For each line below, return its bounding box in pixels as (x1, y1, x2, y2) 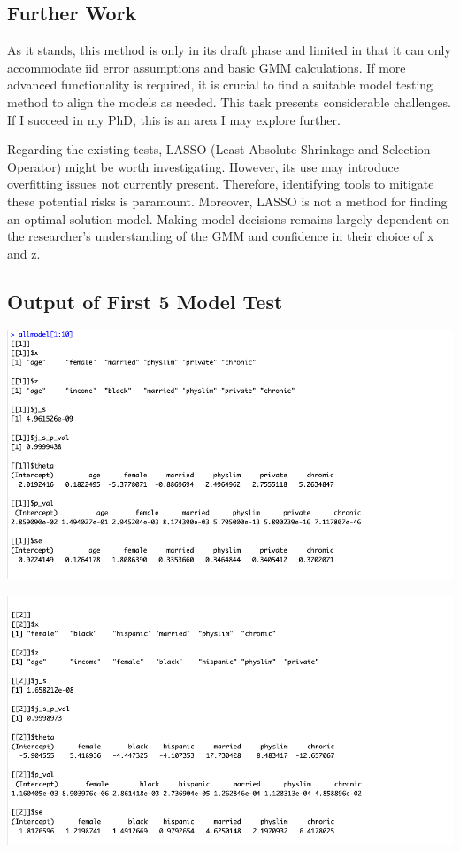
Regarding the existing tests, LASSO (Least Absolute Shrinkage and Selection (7, 140, 431, 159)
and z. (7, 244, 41, 262)
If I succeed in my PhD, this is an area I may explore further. (7, 110, 341, 128)
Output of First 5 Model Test (7, 287, 283, 314)
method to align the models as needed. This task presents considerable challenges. (7, 92, 451, 111)
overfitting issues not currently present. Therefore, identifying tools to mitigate (7, 174, 434, 193)
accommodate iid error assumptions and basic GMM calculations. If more (7, 58, 406, 76)
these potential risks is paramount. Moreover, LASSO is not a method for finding (7, 191, 448, 210)
